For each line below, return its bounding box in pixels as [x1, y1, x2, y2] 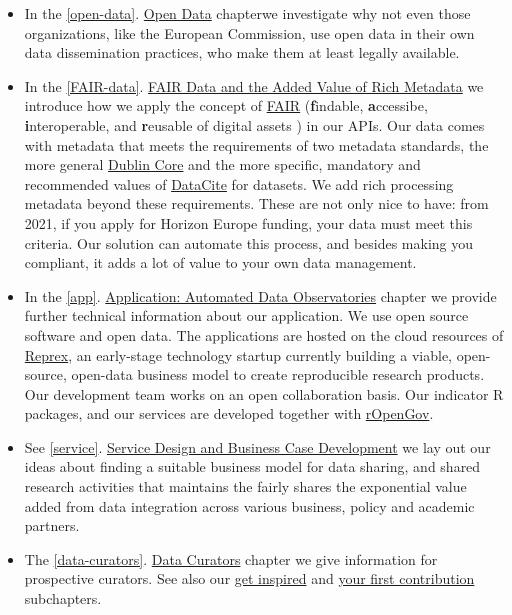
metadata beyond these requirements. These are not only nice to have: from [24, 193, 489, 214]
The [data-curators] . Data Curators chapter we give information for [24, 548, 438, 569]
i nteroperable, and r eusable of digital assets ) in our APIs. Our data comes [24, 114, 485, 135]
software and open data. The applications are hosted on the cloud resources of [24, 324, 504, 345]
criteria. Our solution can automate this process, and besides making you [24, 232, 474, 253]
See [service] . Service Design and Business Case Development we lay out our [24, 436, 491, 457]
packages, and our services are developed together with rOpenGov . [24, 403, 434, 424]
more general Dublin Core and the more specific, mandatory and [24, 154, 421, 175]
